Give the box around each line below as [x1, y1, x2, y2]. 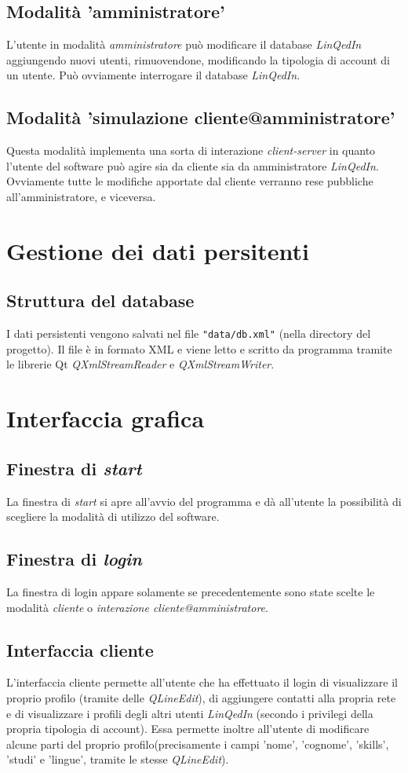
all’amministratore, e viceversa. [6, 188, 156, 204]
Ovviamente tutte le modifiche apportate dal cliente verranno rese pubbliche [6, 173, 373, 189]
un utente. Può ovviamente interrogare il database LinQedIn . [6, 67, 301, 83]
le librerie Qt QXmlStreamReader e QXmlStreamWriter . [6, 356, 275, 372]
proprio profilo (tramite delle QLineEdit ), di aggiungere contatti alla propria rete [6, 689, 396, 705]
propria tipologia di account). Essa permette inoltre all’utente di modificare [6, 720, 370, 737]
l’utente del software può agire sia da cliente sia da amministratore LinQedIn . [6, 157, 379, 174]
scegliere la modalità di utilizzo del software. [6, 508, 220, 525]
